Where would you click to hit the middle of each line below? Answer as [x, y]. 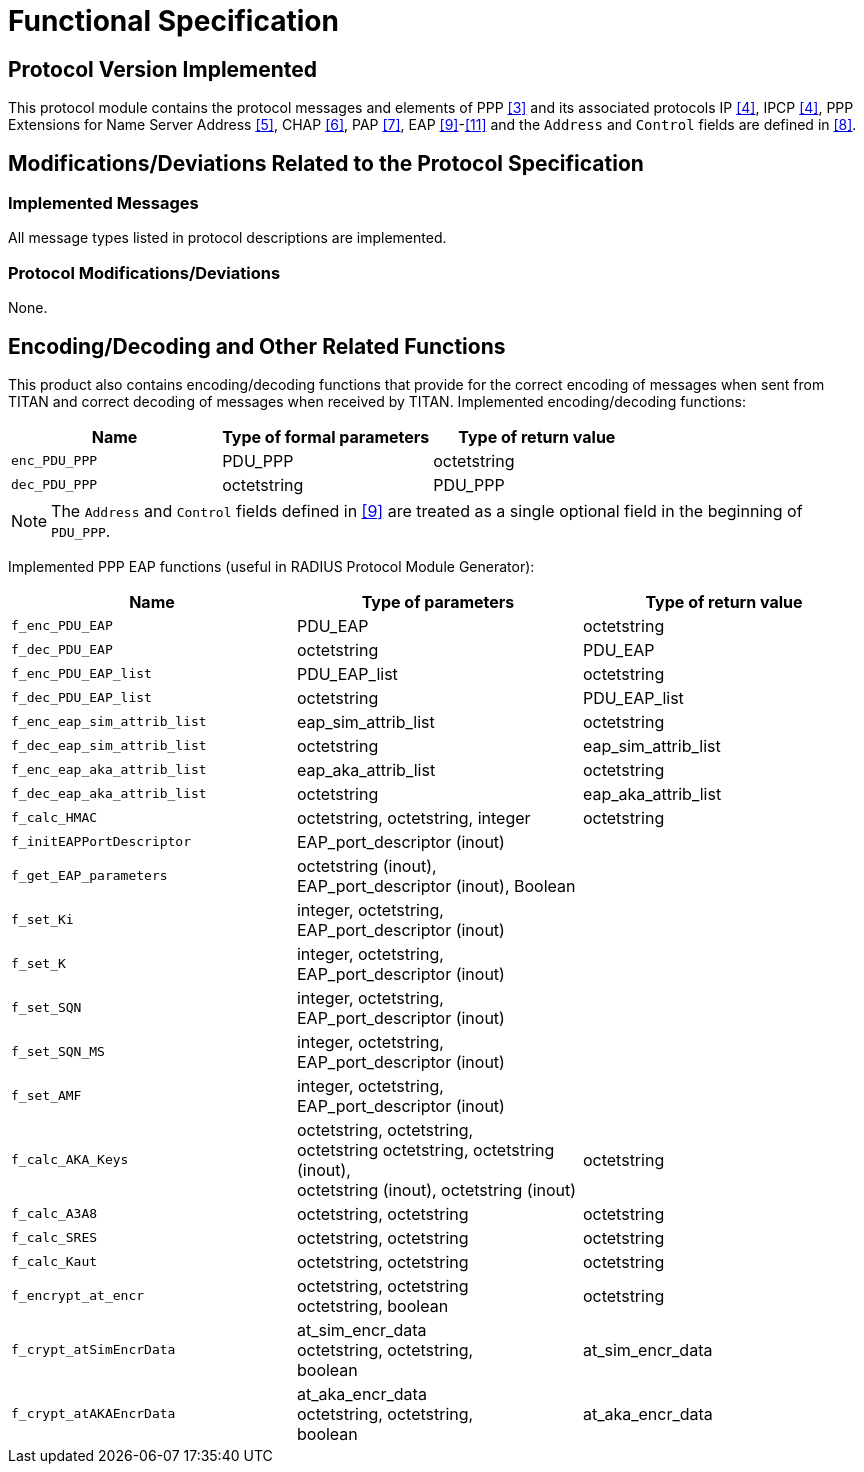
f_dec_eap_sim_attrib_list [109, 746]
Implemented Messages [103, 203]
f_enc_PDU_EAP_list [81, 674]
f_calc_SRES [54, 1238]
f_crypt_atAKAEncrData [93, 1414]
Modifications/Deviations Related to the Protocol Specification [326, 163]
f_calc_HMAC [54, 818]
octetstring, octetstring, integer [413, 817]
